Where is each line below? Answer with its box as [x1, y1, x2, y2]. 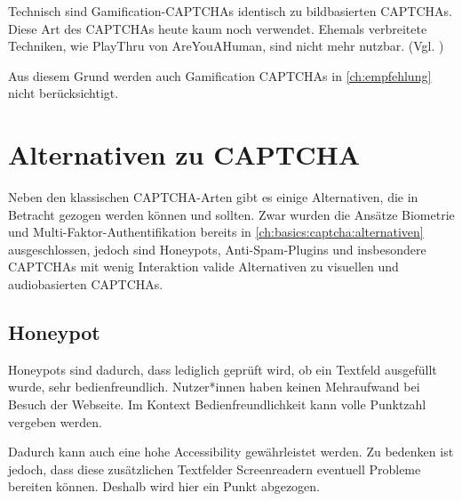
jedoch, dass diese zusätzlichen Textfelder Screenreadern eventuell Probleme [8, 459, 421, 478]
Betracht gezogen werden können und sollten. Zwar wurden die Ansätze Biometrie [8, 205, 455, 223]
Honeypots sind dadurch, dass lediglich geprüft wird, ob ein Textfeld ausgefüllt [8, 360, 437, 378]
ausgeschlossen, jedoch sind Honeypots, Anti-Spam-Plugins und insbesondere [8, 239, 426, 258]
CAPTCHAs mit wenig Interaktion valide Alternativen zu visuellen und [8, 257, 399, 276]
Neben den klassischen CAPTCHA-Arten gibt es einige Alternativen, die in [8, 188, 418, 206]
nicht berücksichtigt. [8, 84, 119, 102]
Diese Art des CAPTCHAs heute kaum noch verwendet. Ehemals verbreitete [8, 19, 427, 37]
